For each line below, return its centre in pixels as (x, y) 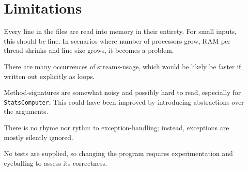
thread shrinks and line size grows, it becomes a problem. (89, 50)
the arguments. (26, 111)
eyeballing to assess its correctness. (55, 163)
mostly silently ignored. (39, 137)
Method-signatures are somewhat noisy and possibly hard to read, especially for (123, 92)
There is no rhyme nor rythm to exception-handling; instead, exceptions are (116, 127)
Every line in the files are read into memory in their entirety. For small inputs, (120, 31)
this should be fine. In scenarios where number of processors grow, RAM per (117, 40)
